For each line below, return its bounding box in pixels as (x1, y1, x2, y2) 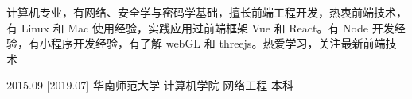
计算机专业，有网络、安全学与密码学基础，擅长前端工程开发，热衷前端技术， (6, 4, 407, 20)
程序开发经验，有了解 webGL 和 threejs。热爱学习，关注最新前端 (50, 35, 386, 51)
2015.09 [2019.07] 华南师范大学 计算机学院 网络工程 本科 (6, 77, 293, 93)
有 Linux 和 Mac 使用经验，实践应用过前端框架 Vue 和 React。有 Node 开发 (6, 19, 395, 36)
